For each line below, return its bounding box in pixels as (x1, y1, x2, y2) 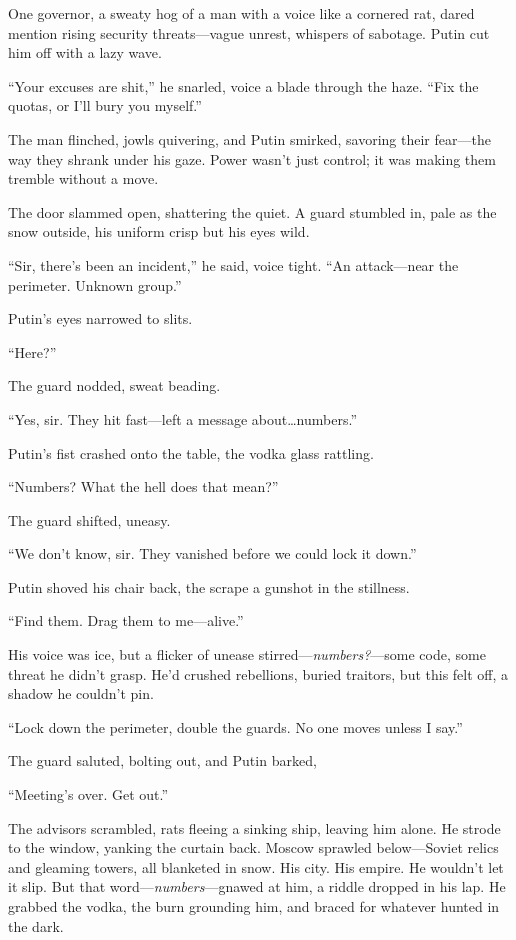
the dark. (8, 915, 64, 936)
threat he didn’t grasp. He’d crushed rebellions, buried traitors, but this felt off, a (8, 663, 509, 684)
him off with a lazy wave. (8, 42, 162, 63)
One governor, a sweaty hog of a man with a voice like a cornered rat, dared (8, 3, 475, 23)
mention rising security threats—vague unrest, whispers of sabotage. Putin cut (8, 22, 490, 43)
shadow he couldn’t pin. (8, 683, 154, 704)
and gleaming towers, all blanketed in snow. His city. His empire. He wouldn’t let (8, 856, 504, 877)
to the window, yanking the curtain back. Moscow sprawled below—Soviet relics (8, 837, 499, 858)
